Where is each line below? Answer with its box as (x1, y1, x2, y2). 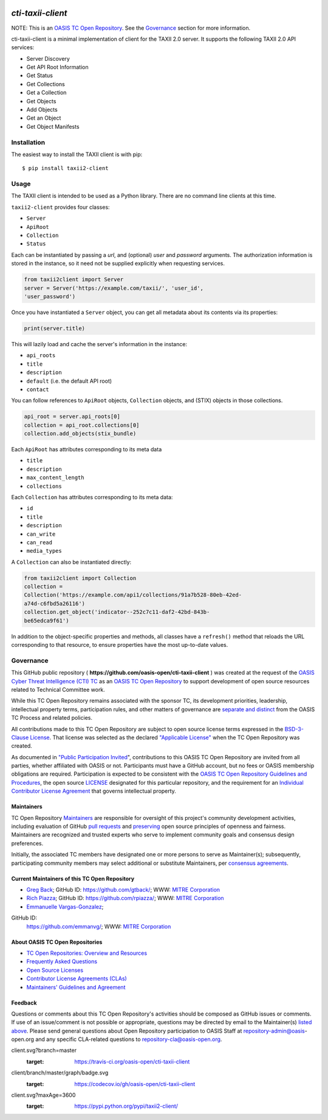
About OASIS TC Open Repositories (11, 938, 103, 946)
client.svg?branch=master (11, 1047, 77, 1054)
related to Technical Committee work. (11, 686, 106, 693)
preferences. (11, 839, 44, 847)
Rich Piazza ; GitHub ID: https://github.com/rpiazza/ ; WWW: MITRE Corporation (26, 895, 224, 902)
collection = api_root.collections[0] (24, 422, 140, 428)
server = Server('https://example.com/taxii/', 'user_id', (24, 284, 203, 292)
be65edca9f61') (24, 617, 69, 624)
